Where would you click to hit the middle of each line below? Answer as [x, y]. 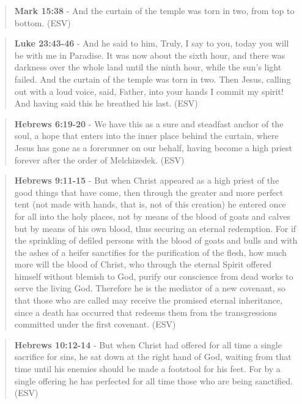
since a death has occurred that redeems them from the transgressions [146, 312]
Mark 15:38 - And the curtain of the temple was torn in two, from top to [154, 10]
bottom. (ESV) [42, 22]
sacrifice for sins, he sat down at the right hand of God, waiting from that [153, 357]
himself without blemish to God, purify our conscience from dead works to [154, 276]
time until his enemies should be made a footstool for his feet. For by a [147, 369]
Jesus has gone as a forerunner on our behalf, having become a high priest [153, 147]
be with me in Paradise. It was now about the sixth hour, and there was [150, 55]
